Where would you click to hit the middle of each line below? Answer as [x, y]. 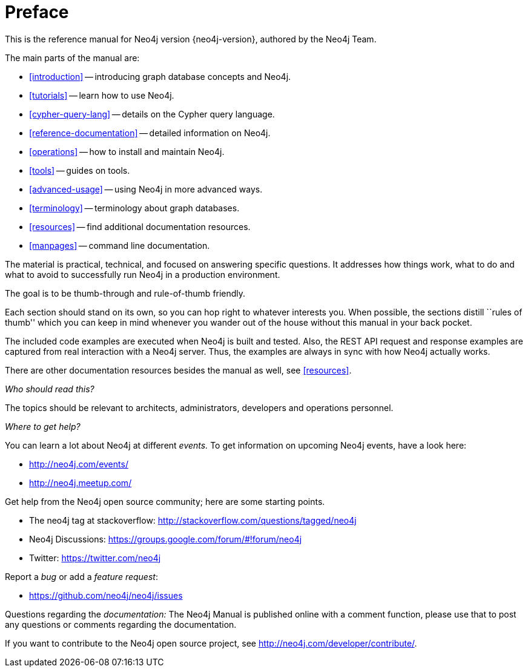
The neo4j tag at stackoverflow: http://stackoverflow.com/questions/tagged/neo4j [193, 520]
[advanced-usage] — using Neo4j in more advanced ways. [146, 189]
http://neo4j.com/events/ [79, 464]
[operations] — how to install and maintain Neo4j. [127, 151]
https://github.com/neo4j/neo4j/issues [106, 595]
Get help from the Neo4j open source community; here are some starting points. [165, 501]
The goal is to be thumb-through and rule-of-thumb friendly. [125, 293]
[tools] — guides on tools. [80, 170]
